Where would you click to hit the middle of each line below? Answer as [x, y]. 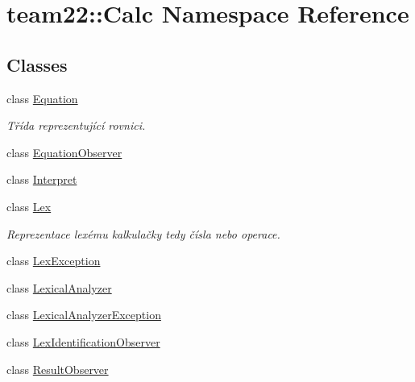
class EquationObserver [64, 152]
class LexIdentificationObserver [83, 341]
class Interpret [42, 179]
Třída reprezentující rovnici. [76, 125]
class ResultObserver [58, 369]
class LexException [54, 261]
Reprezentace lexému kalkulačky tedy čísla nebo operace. [143, 233]
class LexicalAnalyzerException [84, 315]
